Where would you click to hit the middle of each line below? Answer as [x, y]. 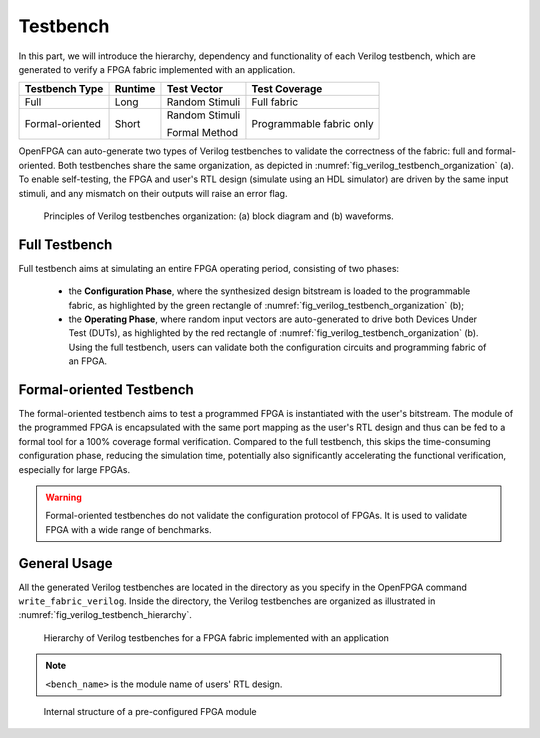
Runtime [135, 89]
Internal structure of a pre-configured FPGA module [150, 712]
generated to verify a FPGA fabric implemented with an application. [157, 69]
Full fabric [275, 102]
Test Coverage [287, 89]
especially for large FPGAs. [74, 469]
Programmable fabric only [312, 124]
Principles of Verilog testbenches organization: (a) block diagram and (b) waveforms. [218, 216]
